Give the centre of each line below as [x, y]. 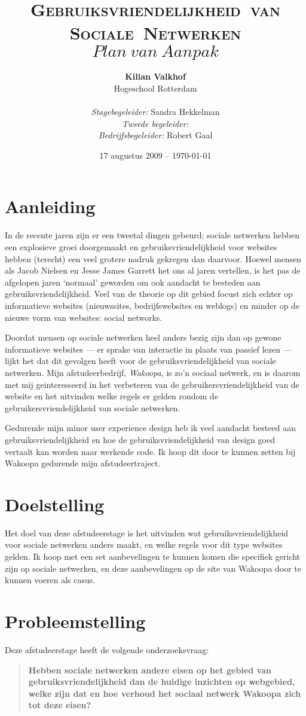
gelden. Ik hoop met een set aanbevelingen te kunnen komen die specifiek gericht [153, 556]
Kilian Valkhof [155, 76]
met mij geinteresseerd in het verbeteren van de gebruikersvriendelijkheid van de [152, 384]
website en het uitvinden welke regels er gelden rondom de [111, 396]
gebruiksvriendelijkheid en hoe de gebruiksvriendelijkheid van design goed [140, 439]
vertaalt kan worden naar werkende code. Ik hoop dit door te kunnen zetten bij [150, 451]
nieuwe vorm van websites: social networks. [84, 317]
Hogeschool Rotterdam [155, 88]
